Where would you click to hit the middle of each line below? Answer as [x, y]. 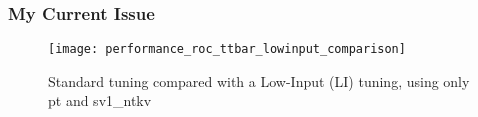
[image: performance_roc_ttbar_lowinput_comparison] [227, 49]
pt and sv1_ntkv [100, 100]
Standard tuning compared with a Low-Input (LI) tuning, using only [259, 80]
